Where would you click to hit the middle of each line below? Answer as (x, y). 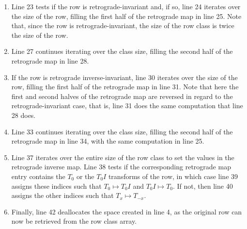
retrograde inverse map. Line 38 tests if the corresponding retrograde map (121, 167)
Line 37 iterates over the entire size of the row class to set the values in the (123, 157)
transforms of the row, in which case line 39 (173, 176)
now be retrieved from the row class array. (74, 221)
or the (85, 176)
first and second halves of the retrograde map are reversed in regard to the (122, 96)
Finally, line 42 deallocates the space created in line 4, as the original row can (127, 211)
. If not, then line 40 (203, 186)
